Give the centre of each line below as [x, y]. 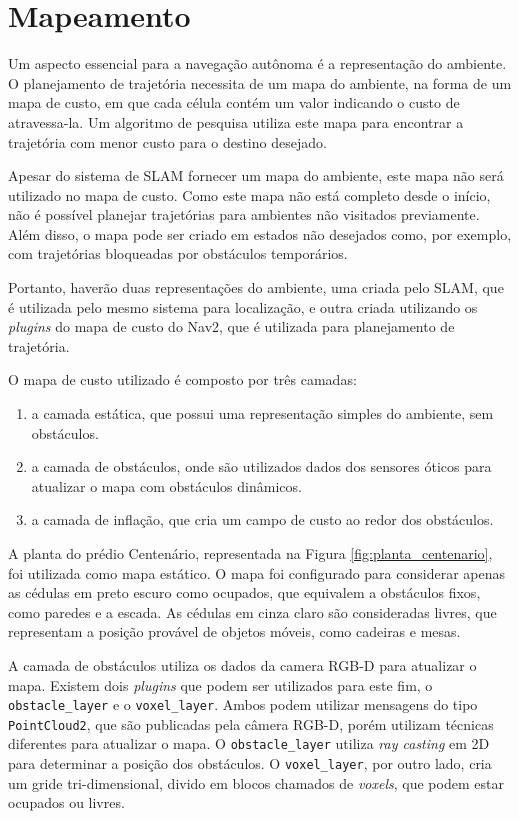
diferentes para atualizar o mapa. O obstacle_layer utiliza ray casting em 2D [249, 743]
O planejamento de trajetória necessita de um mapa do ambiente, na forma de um [260, 82]
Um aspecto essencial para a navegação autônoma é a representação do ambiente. [257, 63]
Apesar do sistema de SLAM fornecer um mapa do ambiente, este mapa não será [256, 175]
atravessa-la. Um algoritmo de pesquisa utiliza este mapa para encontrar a [236, 121]
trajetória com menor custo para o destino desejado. [167, 141]
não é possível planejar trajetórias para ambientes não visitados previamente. [244, 214]
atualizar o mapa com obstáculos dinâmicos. [166, 485]
